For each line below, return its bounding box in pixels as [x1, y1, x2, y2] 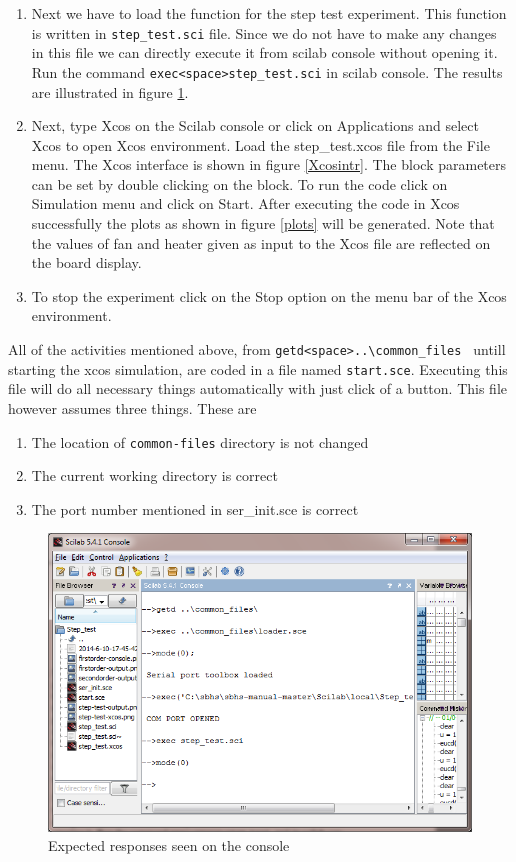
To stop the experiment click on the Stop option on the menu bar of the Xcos [31, 285, 507, 306]
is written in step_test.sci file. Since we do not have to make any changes [31, 22, 497, 43]
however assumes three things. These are [8, 397, 257, 418]
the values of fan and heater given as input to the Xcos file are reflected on [31, 232, 491, 253]
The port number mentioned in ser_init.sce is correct [31, 498, 359, 519]
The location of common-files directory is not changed [31, 431, 369, 452]
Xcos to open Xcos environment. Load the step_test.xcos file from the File [31, 134, 490, 155]
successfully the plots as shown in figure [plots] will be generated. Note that [31, 213, 495, 234]
